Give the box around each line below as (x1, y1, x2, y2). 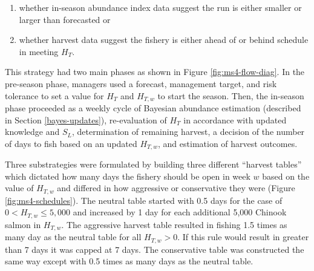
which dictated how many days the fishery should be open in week (5, 169, 250, 182)
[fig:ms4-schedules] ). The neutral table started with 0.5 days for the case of (5, 194, 283, 206)
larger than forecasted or (19, 13, 111, 25)
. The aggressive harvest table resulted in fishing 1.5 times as (61, 218, 287, 230)
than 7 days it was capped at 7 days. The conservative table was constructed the (5, 243, 304, 255)
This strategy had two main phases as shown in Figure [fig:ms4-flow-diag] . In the (5, 65, 305, 78)
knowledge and (5, 125, 60, 138)
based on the (262, 169, 310, 182)
